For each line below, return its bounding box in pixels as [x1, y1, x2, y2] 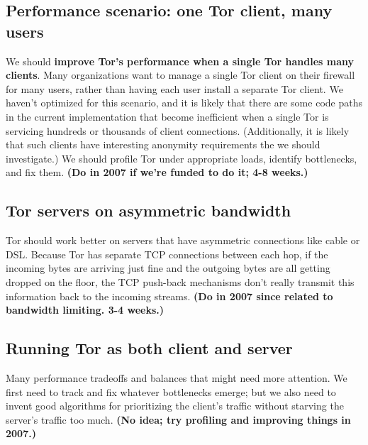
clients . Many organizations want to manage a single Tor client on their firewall [6, 67, 355, 82]
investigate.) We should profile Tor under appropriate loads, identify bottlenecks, [6, 150, 357, 165]
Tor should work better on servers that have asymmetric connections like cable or [6, 233, 360, 248]
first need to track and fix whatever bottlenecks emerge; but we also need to [6, 384, 336, 399]
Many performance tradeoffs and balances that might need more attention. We [6, 370, 347, 385]
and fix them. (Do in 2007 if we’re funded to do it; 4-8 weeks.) [6, 165, 308, 180]
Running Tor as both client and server [6, 337, 293, 359]
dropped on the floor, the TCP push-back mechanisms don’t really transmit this [6, 274, 355, 289]
